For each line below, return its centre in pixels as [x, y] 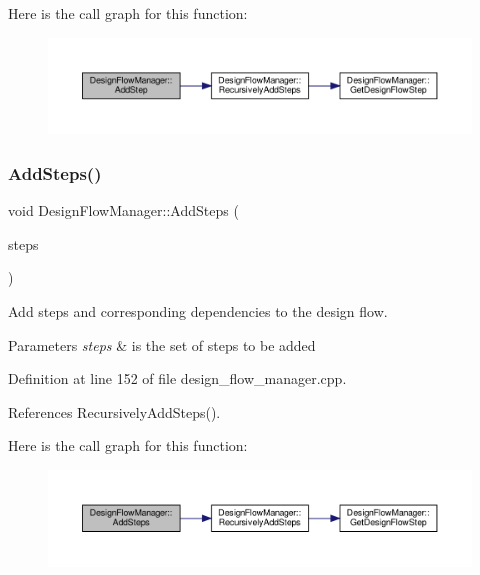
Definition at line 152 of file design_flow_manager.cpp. [177, 378]
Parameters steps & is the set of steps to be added [162, 344]
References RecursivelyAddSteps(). [114, 411]
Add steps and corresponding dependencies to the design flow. [198, 310]
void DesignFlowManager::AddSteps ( [123, 210]
